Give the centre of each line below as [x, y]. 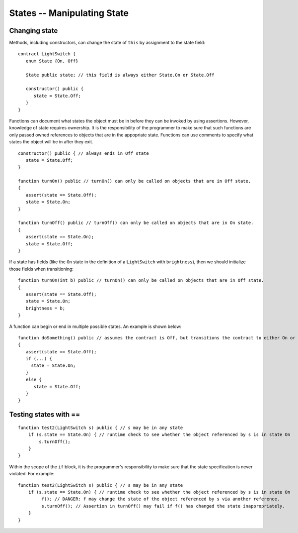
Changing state [34, 31]
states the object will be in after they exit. [51, 142]
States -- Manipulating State [69, 13]
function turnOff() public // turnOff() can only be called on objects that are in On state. [136, 223]
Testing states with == [45, 415]
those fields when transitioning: [41, 269]
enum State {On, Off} [52, 61]
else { [34, 380]
